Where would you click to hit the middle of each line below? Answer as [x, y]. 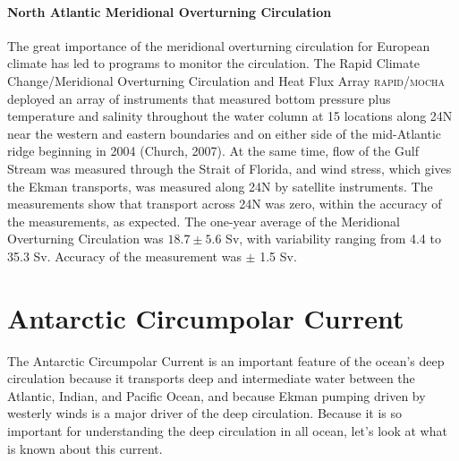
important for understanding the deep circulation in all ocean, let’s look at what [227, 431]
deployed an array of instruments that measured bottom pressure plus [199, 98]
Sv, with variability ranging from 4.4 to [333, 239]
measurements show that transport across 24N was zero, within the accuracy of [225, 204]
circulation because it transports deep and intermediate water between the [211, 378]
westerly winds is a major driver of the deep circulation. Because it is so [205, 413]
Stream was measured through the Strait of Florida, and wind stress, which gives [229, 168]
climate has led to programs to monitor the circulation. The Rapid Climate [213, 63]
